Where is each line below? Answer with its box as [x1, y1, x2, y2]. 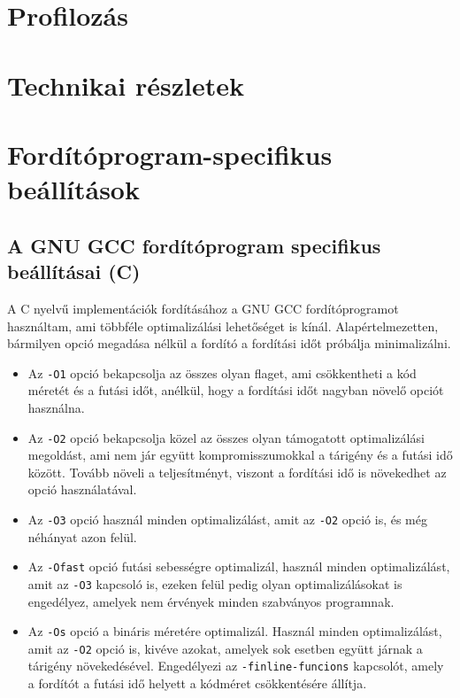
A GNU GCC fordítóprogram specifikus [7, 231, 381, 259]
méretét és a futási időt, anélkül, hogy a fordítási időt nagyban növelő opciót [27, 381, 444, 399]
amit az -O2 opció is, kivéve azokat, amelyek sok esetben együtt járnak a [27, 639, 423, 657]
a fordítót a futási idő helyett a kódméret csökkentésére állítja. [27, 674, 367, 693]
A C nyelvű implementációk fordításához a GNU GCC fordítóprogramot [7, 299, 399, 317]
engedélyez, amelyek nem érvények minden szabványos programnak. [27, 592, 395, 610]
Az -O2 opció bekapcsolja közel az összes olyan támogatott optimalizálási [27, 428, 425, 446]
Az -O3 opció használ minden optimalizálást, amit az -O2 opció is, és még [27, 509, 427, 528]
